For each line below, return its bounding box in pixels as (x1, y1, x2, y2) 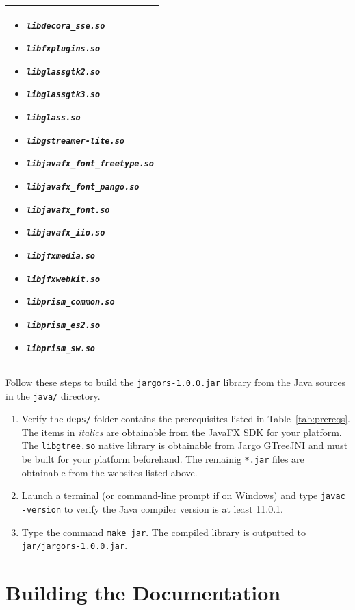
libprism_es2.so (26, 320, 101, 331)
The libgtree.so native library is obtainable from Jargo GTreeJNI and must (21, 438, 348, 453)
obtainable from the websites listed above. (21, 465, 198, 479)
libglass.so (26, 113, 81, 123)
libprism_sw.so (26, 343, 96, 353)
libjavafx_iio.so (26, 228, 105, 238)
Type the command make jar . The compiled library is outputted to (21, 524, 306, 539)
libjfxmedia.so (26, 251, 96, 262)
